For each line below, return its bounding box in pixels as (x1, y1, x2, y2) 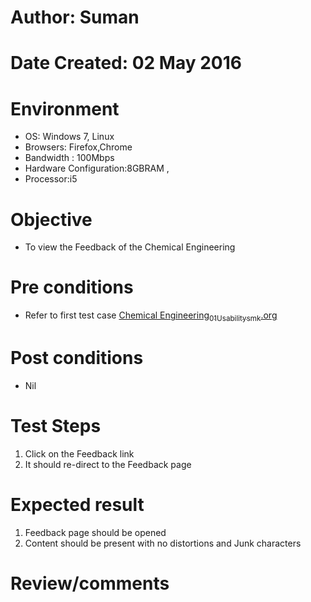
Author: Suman (10, 6, 140, 29)
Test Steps (10, 415, 102, 438)
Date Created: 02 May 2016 (10, 52, 242, 75)
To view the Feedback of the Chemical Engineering (24, 241, 236, 253)
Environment (10, 97, 120, 120)
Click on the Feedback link (24, 447, 135, 460)
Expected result (10, 494, 145, 516)
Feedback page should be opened (24, 526, 167, 538)
